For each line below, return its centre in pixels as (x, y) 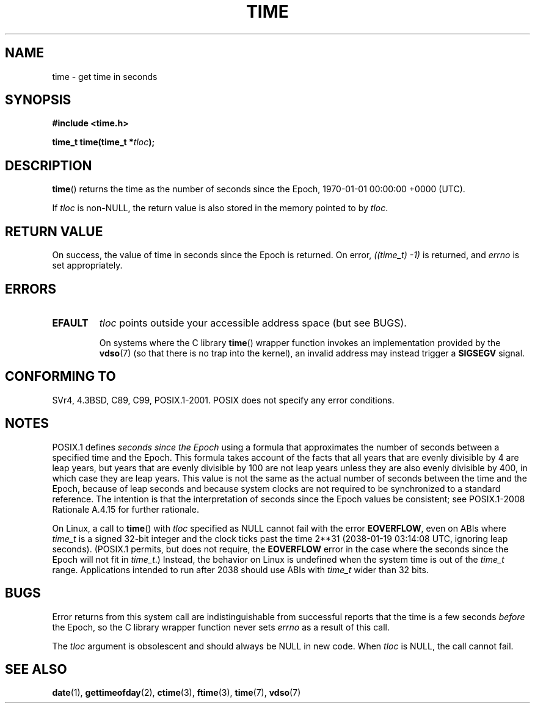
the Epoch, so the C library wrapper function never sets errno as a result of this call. (221, 627)
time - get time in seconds (105, 76)
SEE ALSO (36, 669)
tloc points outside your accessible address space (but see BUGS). (253, 323)
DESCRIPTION (49, 165)
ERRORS (31, 289)
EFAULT (70, 323)
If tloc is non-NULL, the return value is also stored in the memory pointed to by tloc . (220, 208)
